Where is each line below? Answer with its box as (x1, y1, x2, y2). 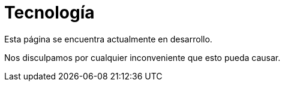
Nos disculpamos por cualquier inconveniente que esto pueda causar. (4, 52, 281, 63)
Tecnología (4, 2, 95, 23)
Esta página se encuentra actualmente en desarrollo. (4, 33, 212, 44)
